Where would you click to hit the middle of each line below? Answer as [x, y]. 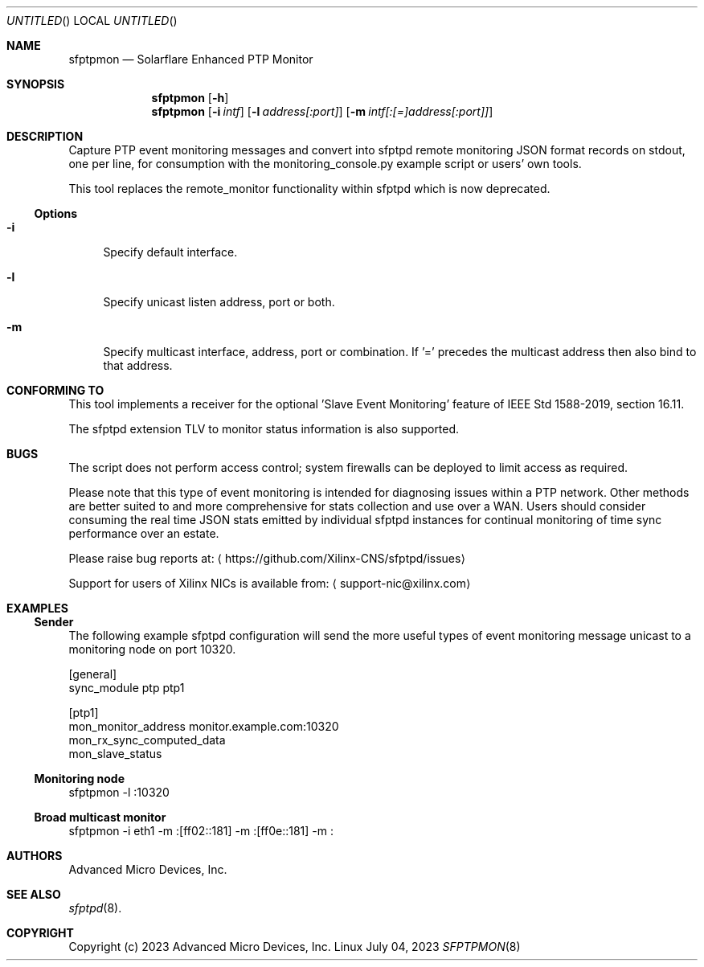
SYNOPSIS [36, 84]
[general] [93, 674]
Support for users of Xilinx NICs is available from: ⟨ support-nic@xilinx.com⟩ [270, 583]
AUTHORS [35, 856]
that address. [138, 365]
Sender [54, 622]
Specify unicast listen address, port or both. [219, 302]
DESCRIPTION [45, 136]
